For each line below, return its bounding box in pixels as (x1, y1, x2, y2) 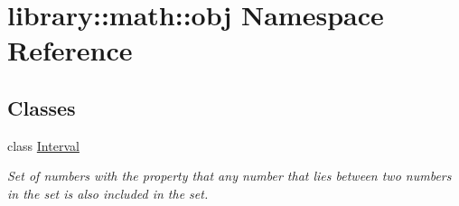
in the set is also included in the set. (7, 183, 209, 202)
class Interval (7, 136, 80, 154)
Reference (7, 32, 133, 69)
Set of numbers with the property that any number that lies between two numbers (7, 166, 452, 185)
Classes (7, 93, 76, 121)
